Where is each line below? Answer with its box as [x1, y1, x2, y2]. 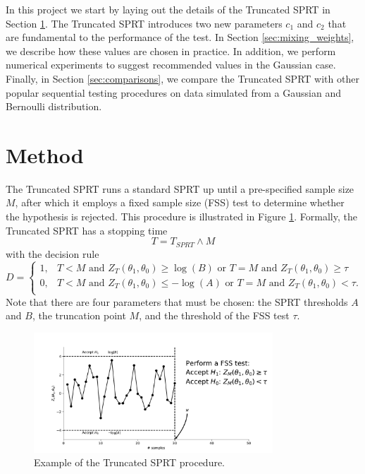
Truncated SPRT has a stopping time [6, 223, 168, 237]
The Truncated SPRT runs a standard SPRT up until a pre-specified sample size [6, 181, 354, 196]
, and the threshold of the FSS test [139, 308, 290, 323]
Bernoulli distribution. [6, 99, 102, 114]
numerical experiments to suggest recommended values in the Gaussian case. [6, 57, 336, 72]
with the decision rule [6, 246, 99, 261]
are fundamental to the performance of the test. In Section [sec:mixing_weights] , [6, 30, 354, 45]
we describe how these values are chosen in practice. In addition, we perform [6, 43, 336, 58]
